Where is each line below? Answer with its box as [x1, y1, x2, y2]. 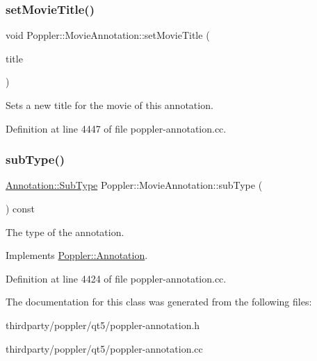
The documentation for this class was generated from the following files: [6, 294, 312, 309]
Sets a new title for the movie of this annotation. [6, 98, 213, 112]
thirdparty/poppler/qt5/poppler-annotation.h [6, 317, 200, 332]
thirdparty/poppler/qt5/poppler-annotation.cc [6, 341, 203, 355]
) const [6, 201, 35, 215]
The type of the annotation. [6, 224, 124, 239]
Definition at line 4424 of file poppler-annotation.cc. [6, 271, 227, 285]
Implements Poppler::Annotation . [6, 248, 148, 262]
